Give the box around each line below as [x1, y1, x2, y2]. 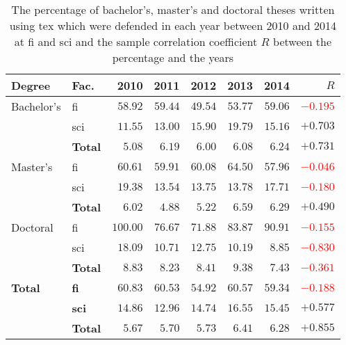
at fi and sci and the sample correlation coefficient [14, 33, 258, 49]
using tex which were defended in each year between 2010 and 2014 [9, 17, 337, 33]
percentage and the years [112, 49, 234, 65]
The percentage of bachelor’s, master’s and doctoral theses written [11, 1, 335, 17]
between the [273, 33, 332, 49]
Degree [11, 77, 51, 93]
